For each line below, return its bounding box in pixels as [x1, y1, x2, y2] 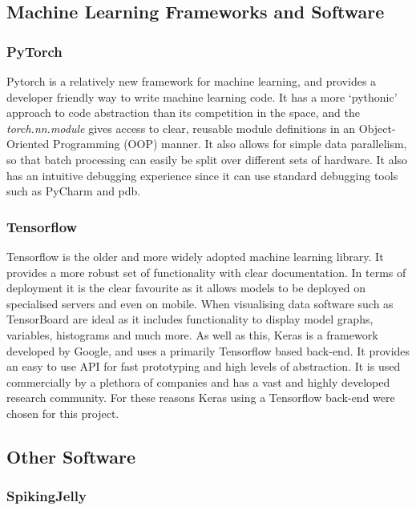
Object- [358, 119, 396, 136]
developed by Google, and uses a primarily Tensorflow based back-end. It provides [6, 342, 410, 359]
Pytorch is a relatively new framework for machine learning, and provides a [6, 73, 377, 89]
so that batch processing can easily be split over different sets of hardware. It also [6, 151, 408, 167]
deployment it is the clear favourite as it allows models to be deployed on [6, 279, 366, 296]
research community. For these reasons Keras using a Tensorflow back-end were [6, 389, 395, 406]
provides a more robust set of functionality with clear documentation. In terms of [6, 263, 406, 280]
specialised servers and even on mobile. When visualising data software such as [6, 295, 394, 311]
